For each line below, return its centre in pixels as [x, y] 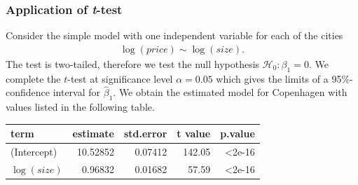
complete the [33, 78]
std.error [145, 133]
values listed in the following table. [80, 107]
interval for [77, 92]
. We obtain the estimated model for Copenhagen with [230, 92]
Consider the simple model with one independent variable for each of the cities [174, 35]
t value [194, 133]
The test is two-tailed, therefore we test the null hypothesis [133, 63]
